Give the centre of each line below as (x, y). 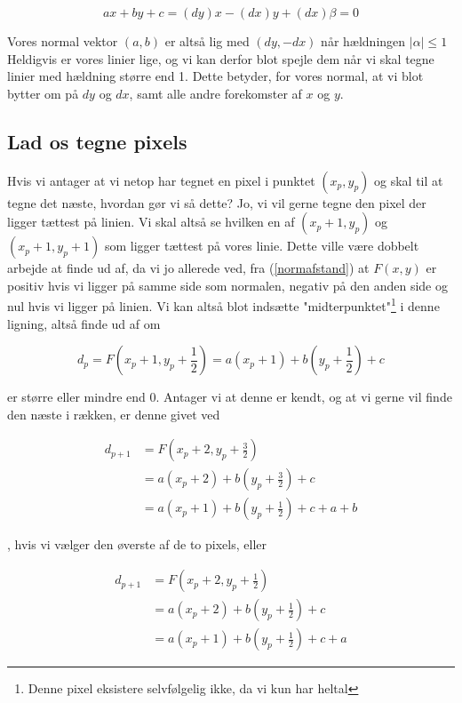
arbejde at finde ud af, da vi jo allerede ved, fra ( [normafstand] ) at (188, 268)
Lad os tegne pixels (97, 141)
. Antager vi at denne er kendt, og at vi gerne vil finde (304, 397)
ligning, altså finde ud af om (84, 323)
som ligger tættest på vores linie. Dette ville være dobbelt (262, 246)
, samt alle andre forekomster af (215, 93)
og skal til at (409, 180)
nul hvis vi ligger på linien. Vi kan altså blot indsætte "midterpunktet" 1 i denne (223, 305)
